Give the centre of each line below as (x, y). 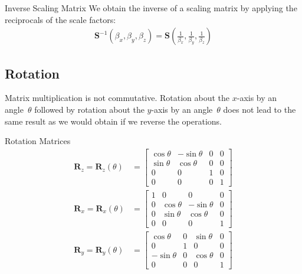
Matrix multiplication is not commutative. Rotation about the (117, 98)
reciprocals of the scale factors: (60, 19)
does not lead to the (260, 110)
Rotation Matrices (38, 141)
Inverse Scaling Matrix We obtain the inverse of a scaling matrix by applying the (151, 8)
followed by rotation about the (89, 110)
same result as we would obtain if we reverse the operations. (113, 121)
